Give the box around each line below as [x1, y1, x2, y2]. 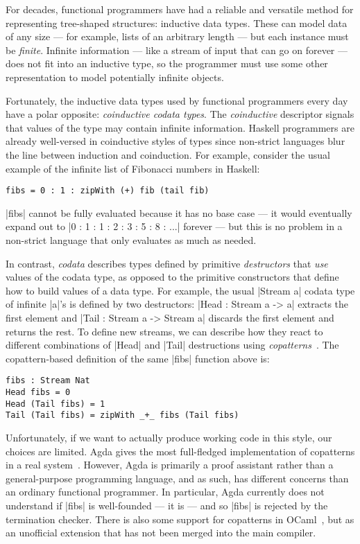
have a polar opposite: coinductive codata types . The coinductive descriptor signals [6, 107, 354, 121]
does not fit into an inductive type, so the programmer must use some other [6, 56, 328, 71]
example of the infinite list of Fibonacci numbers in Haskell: [6, 161, 260, 175]
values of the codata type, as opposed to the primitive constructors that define [6, 270, 339, 284]
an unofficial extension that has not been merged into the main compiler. [6, 525, 316, 540]
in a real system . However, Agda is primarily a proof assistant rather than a [6, 457, 334, 472]
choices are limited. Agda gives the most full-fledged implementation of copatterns [6, 444, 355, 458]
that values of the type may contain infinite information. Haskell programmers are [6, 120, 354, 134]
